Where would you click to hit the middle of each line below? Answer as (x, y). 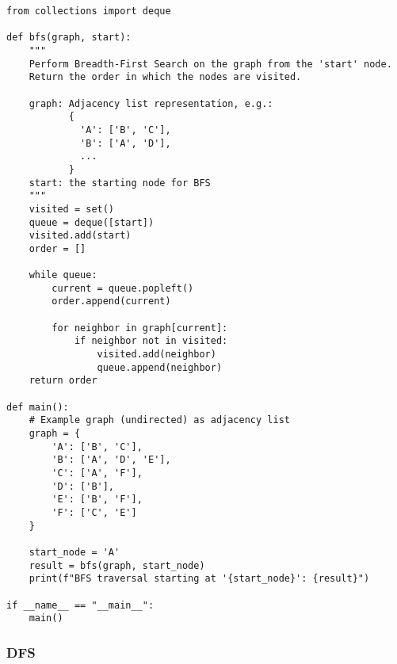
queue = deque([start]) (92, 222)
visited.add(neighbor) (157, 355)
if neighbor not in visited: (151, 341)
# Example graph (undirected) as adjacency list (159, 420)
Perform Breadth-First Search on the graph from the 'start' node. (210, 64)
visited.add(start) (80, 236)
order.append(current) (111, 301)
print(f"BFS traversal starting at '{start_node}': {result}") (199, 579)
